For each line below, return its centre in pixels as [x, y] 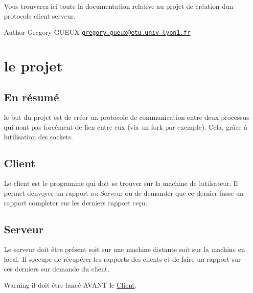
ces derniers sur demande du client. [57, 268]
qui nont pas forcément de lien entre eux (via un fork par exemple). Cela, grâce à [126, 127]
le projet [33, 66]
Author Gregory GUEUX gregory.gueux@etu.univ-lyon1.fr [97, 32]
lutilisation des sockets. [39, 136]
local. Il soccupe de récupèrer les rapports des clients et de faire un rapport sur [123, 259]
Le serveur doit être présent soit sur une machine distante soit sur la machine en [125, 249]
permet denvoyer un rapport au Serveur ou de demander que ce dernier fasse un [124, 193]
